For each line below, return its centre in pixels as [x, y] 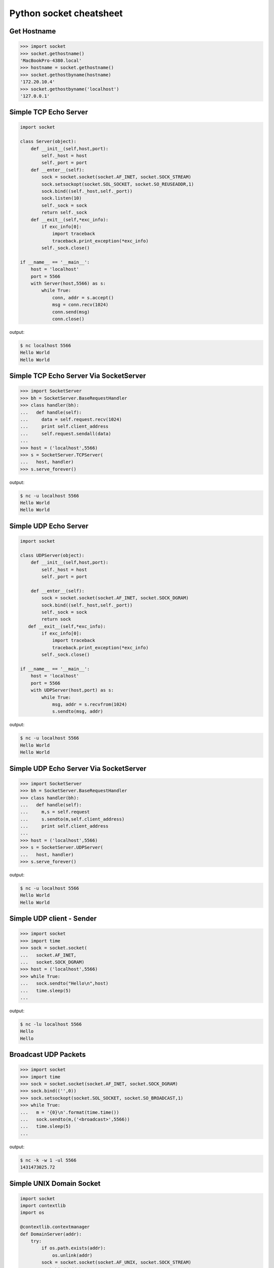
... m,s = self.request [55, 812]
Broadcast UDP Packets [48, 1055]
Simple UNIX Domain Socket [55, 1184]
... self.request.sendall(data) [66, 433]
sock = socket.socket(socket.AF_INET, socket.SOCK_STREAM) [116, 177]
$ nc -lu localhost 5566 [51, 1024]
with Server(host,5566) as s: [68, 284]
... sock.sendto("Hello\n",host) [64, 983]
